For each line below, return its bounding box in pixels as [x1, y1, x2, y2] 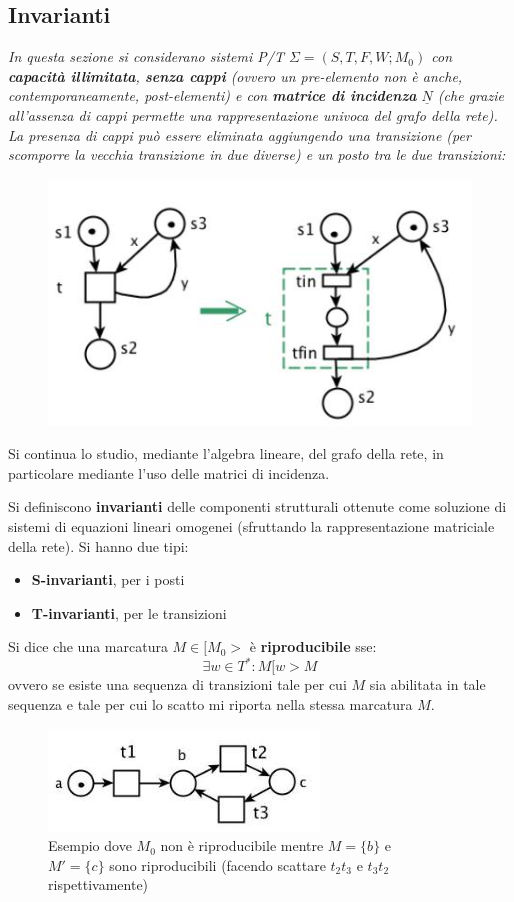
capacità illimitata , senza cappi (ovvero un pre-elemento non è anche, [8, 65, 463, 86]
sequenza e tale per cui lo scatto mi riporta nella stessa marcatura [8, 693, 413, 714]
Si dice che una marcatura [8, 636, 168, 657]
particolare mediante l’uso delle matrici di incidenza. [8, 462, 330, 483]
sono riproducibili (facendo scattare [109, 854, 326, 875]
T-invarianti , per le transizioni [31, 602, 227, 623]
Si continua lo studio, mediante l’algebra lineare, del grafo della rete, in [8, 443, 444, 464]
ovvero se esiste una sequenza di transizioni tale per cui [8, 674, 347, 695]
